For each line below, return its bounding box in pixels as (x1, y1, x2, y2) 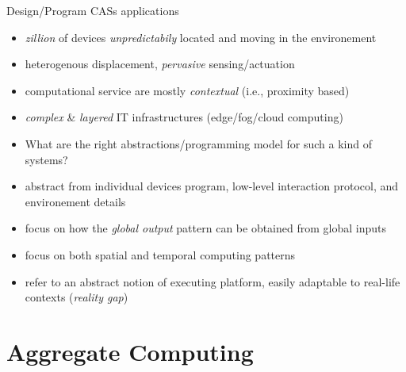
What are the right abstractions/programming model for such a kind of (25, 135, 373, 151)
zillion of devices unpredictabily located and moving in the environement (25, 29, 377, 45)
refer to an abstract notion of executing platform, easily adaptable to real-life (25, 273, 400, 290)
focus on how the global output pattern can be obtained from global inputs (25, 220, 386, 236)
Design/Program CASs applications (6, 2, 179, 18)
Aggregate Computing (6, 335, 254, 367)
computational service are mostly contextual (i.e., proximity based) (25, 82, 350, 98)
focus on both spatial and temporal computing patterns (25, 246, 296, 263)
